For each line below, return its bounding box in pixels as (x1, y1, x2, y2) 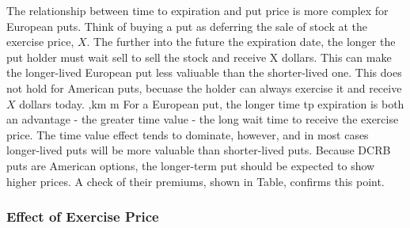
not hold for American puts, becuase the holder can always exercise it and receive (6, 79, 402, 96)
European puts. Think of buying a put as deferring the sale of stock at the (6, 17, 368, 34)
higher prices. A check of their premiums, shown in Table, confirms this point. (6, 173, 385, 189)
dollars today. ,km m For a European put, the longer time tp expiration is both (19, 95, 404, 112)
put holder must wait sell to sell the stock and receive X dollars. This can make (6, 48, 392, 65)
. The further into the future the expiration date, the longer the (86, 33, 396, 50)
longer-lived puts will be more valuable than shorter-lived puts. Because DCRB (6, 142, 391, 158)
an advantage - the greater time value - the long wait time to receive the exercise (6, 111, 399, 127)
